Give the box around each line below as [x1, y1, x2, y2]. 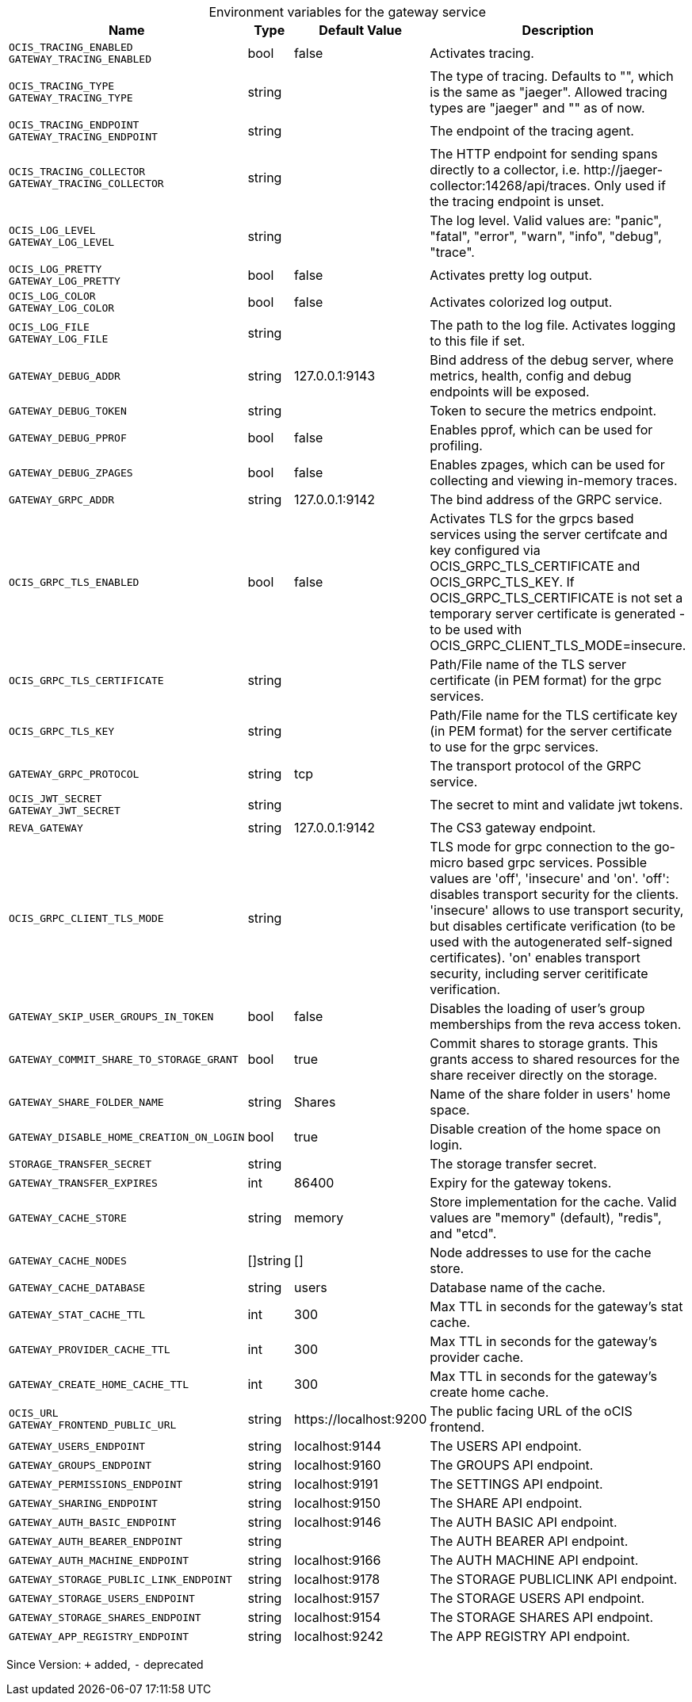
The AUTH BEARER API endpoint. [430, 1533, 629, 1549]
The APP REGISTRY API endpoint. [430, 1628, 630, 1644]
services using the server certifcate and [430, 526, 667, 542]
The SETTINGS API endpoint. [430, 1476, 603, 1492]
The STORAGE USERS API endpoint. [430, 1590, 645, 1606]
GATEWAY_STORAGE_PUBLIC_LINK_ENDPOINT [9, 1573, 232, 1585]
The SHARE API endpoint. [430, 1495, 583, 1511]
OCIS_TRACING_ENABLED [9, 41, 133, 53]
